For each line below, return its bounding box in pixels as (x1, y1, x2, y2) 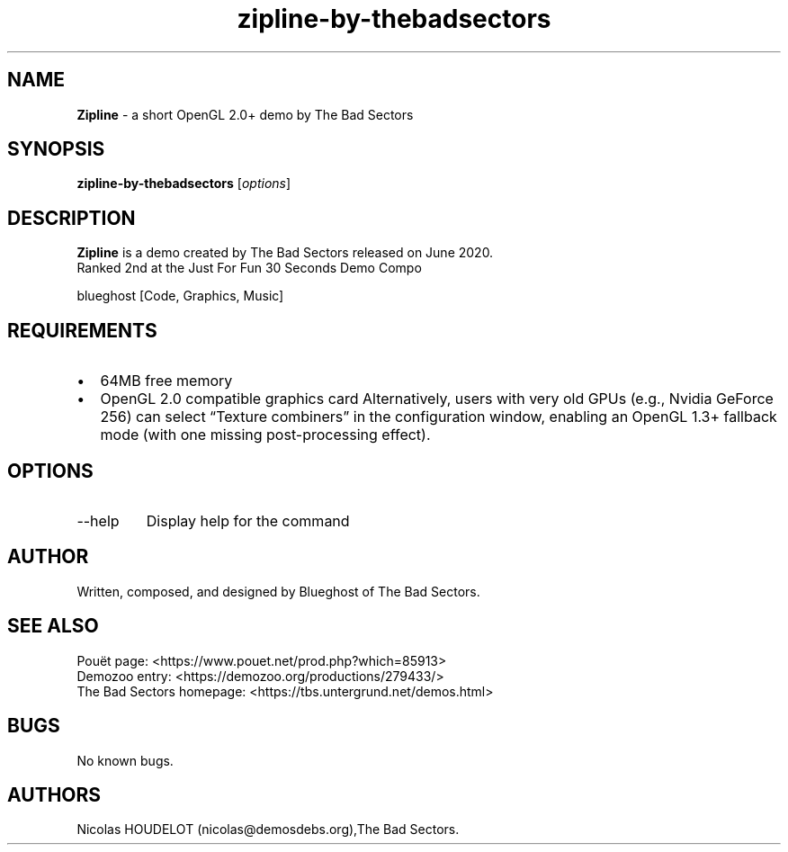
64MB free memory (100, 372, 233, 390)
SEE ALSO (7, 614, 99, 638)
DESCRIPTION (7, 206, 136, 229)
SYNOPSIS (7, 138, 105, 161)
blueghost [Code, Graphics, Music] (76, 288, 284, 304)
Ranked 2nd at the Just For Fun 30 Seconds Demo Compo (76, 260, 422, 276)
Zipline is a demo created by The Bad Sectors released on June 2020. (76, 245, 494, 261)
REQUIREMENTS (7, 318, 157, 342)
